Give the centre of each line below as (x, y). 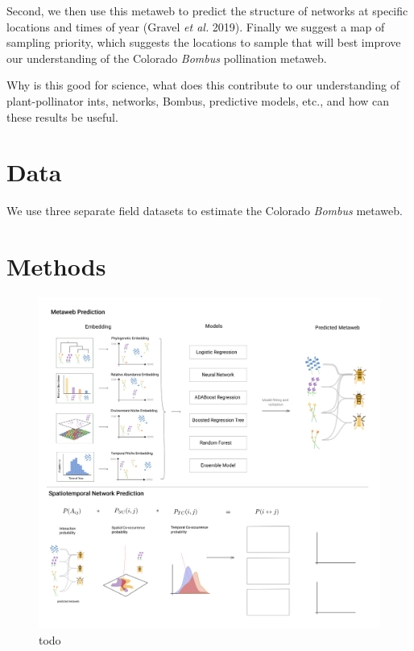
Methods (56, 266)
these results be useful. (62, 116)
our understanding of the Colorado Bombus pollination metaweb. (167, 58)
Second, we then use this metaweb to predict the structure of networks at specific (207, 10)
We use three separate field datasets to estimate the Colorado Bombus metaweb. (205, 211)
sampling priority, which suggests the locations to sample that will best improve (204, 42)
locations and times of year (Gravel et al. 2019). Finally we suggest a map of (196, 26)
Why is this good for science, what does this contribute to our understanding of (203, 85)
